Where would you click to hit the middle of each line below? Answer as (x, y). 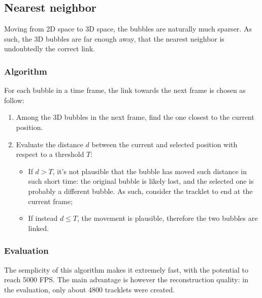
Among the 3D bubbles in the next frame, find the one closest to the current (135, 117)
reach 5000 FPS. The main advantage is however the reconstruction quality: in (126, 279)
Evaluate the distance (50, 144)
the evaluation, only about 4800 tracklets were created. (90, 289)
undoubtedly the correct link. (50, 48)
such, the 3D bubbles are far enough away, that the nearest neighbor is (114, 38)
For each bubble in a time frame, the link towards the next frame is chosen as (125, 90)
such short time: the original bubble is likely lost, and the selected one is (141, 181)
